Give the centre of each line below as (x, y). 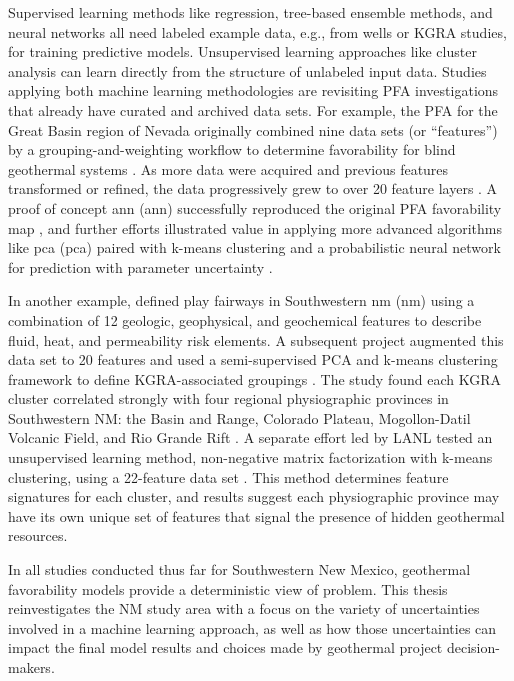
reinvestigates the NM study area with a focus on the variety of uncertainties (244, 608)
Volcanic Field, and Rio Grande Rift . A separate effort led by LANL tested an (250, 437)
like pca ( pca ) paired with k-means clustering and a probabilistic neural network (254, 247)
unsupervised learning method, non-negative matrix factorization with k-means (250, 457)
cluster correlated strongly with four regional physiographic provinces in (228, 398)
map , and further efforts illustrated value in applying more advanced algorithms (255, 227)
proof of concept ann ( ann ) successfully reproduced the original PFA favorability (255, 207)
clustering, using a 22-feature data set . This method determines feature (228, 476)
